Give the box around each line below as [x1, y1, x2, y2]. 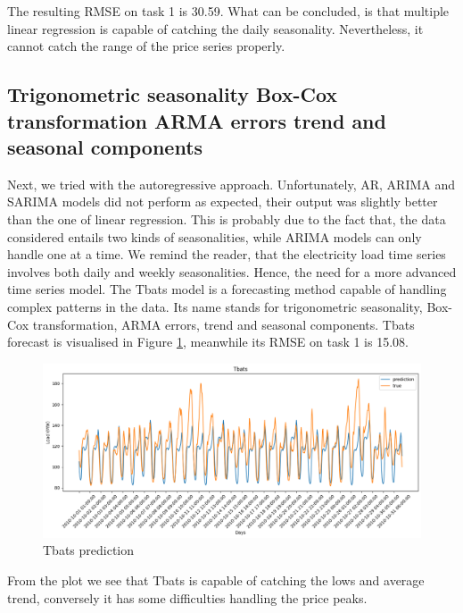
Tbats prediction [43, 541, 135, 559]
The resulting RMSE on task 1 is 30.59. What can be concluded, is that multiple [7, 2, 450, 20]
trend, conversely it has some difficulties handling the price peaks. [7, 588, 368, 607]
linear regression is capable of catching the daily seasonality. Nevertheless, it [7, 19, 424, 38]
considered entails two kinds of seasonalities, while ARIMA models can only [7, 227, 422, 246]
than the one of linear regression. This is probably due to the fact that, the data [7, 209, 446, 228]
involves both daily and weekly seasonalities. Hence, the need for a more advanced [7, 262, 457, 281]
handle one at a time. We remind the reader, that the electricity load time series [7, 245, 446, 264]
